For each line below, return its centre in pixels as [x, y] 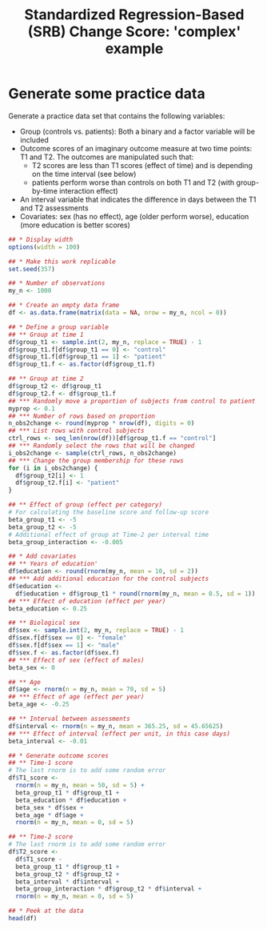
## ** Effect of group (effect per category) [85, 505]
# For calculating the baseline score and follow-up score [109, 513]
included [34, 140]
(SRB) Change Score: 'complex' [134, 32]
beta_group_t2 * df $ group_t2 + [68, 874]
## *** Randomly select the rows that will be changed [102, 446]
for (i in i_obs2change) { [53, 468]
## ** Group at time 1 [46, 334]
